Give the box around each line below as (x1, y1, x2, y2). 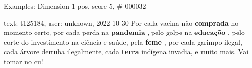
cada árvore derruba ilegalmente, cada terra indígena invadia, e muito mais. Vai (4, 46, 249, 57)
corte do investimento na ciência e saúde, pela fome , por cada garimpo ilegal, (4, 36, 242, 47)
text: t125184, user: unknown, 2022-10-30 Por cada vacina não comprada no (4, 17, 239, 28)
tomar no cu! (4, 56, 43, 66)
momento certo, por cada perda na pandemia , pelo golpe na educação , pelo (4, 27, 245, 37)
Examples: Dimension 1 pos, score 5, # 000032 (4, 1, 146, 11)
